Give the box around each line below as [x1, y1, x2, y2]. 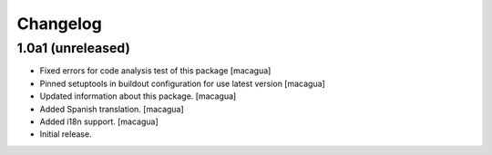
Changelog [16, 14, 102, 34]
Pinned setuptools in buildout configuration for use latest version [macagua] [39, 78, 325, 89]
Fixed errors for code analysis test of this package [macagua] [39, 65, 272, 76]
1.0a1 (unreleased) [16, 40, 131, 56]
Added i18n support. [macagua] [39, 116, 159, 127]
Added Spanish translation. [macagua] [39, 103, 184, 114]
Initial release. [39, 129, 92, 140]
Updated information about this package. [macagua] [39, 91, 237, 102]
